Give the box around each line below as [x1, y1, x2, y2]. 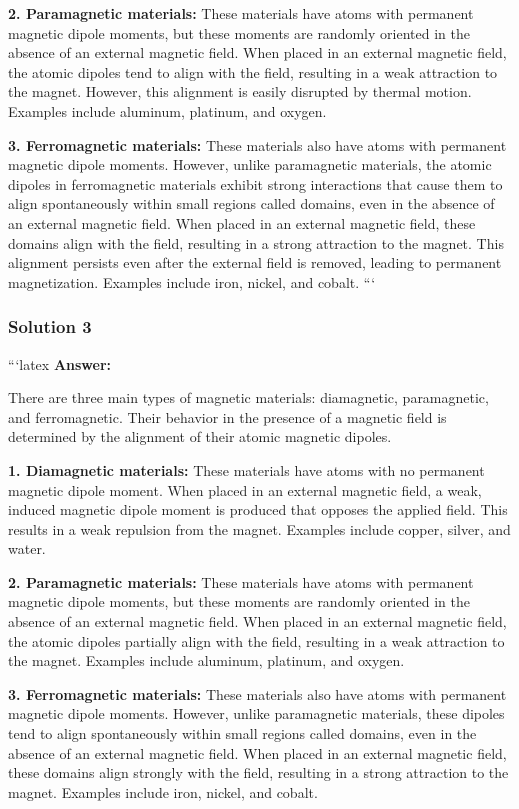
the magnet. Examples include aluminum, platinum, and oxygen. [8, 650, 405, 671]
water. [8, 538, 46, 559]
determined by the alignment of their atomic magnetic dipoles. [8, 426, 392, 447]
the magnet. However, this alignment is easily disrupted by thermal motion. [8, 81, 472, 102]
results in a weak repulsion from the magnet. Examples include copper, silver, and [8, 518, 511, 539]
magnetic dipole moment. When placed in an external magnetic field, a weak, [8, 479, 482, 500]
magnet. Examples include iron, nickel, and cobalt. [8, 781, 318, 802]
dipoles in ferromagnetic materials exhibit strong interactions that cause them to [8, 173, 503, 194]
